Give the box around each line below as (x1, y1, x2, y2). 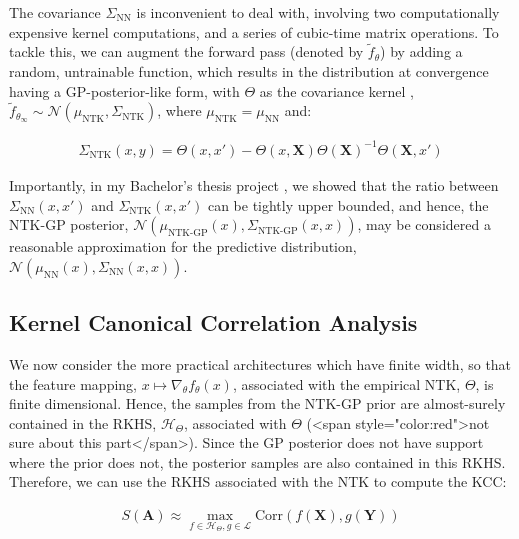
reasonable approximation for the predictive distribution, (9, 236, 357, 257)
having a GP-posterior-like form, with (9, 80, 240, 101)
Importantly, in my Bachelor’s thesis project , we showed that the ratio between (9, 174, 499, 195)
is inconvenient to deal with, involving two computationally (136, 2, 500, 22)
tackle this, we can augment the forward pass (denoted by (9, 41, 364, 62)
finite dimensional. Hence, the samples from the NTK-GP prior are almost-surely (9, 393, 506, 414)
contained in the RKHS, (9, 412, 157, 433)
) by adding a (380, 41, 463, 62)
